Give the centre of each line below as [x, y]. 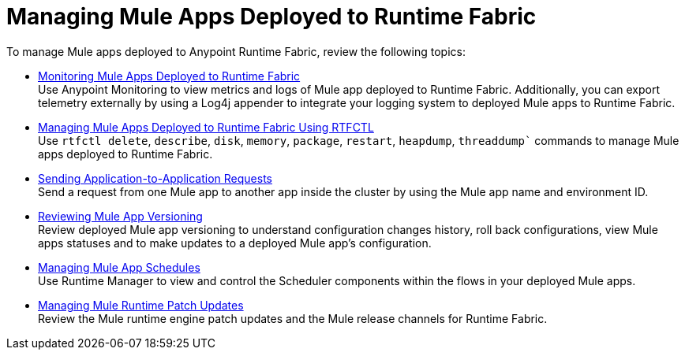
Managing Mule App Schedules [119, 267]
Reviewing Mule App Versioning [120, 216]
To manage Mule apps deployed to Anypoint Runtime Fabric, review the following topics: [236, 51]
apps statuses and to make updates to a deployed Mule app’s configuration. [235, 243]
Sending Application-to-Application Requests [155, 178]
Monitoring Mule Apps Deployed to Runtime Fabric [169, 76]
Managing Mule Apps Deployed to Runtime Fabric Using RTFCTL [206, 127]
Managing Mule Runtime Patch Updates [141, 305]
